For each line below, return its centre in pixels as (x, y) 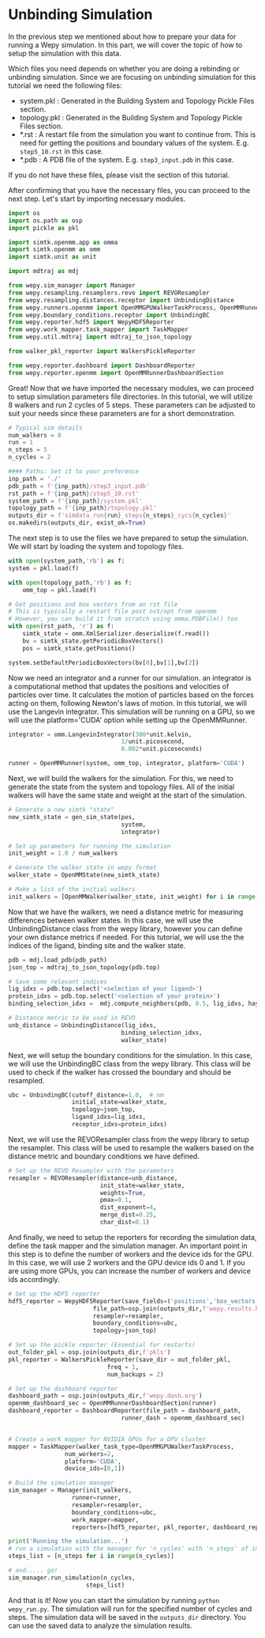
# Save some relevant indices (58, 982)
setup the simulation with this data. (65, 53)
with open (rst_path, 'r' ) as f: (61, 627)
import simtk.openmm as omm (54, 250)
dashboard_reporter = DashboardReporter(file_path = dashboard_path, (125, 1411)
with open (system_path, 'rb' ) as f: (67, 561)
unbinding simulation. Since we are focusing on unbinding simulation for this (132, 77)
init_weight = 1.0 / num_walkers (63, 853)
